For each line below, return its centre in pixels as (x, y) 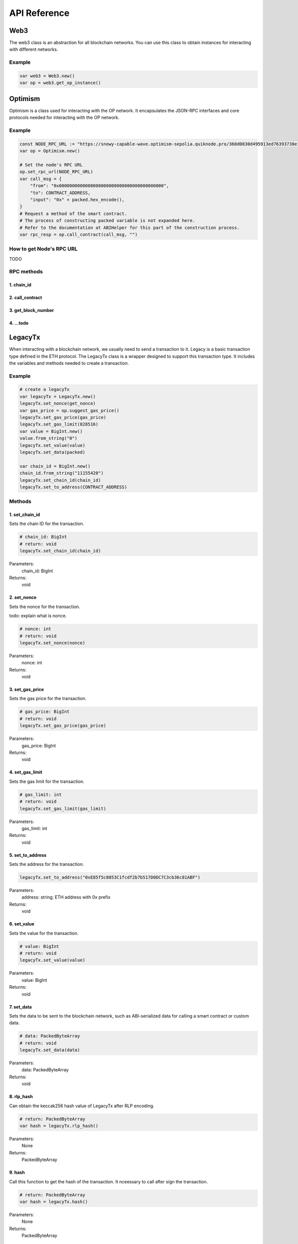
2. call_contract (26, 298)
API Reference (39, 13)
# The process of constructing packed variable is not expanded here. (108, 221)
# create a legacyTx (44, 390)
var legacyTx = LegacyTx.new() (58, 396)
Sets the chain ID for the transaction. (47, 524)
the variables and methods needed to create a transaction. (69, 363)
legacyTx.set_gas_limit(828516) (59, 424)
